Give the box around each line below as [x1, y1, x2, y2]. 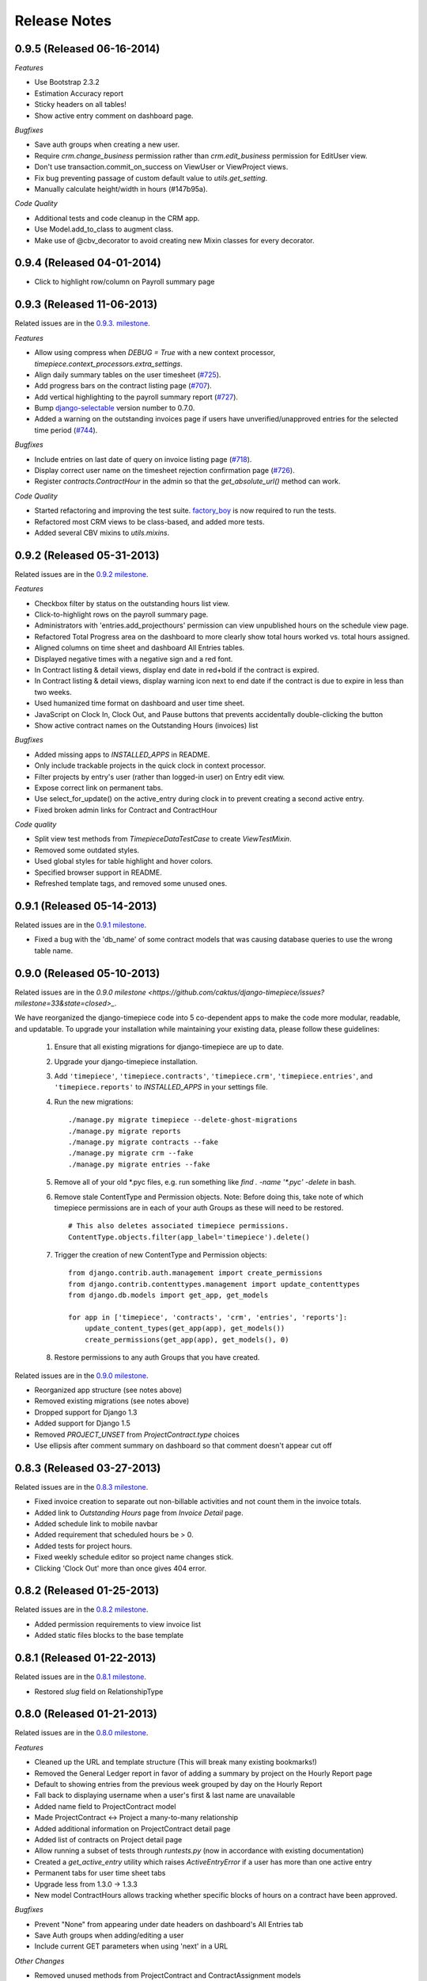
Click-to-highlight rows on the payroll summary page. [34, 610, 209, 620]
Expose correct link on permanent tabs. [34, 783, 164, 792]
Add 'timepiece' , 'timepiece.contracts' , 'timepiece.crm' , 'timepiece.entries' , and [54, 1071, 373, 1081]
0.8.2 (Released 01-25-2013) [14, 1584, 160, 1597]
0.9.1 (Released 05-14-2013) [14, 899, 157, 913]
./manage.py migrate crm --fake [68, 1149, 194, 1158]
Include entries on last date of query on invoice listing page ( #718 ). [34, 454, 252, 464]
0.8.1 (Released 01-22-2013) [14, 1651, 157, 1665]
